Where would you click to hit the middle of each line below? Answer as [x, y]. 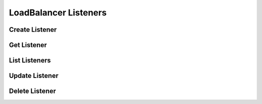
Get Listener [28, 45]
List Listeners [30, 60]
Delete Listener [33, 91]
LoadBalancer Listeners [58, 13]
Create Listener [33, 30]
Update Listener [34, 76]
